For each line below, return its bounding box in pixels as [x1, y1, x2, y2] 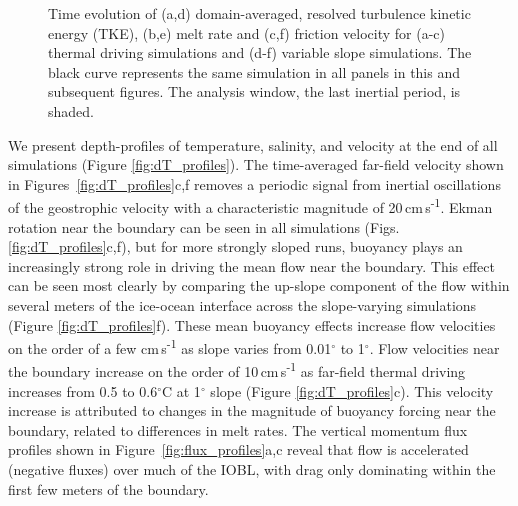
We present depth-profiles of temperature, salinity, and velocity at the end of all [8, 134, 498, 155]
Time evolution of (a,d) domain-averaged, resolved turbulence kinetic [48, 3, 471, 23]
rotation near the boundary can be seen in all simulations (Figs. [8, 216, 400, 237]
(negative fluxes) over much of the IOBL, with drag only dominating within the [8, 459, 496, 480]
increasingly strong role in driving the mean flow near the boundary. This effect [8, 255, 495, 276]
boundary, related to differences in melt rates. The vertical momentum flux [8, 419, 468, 440]
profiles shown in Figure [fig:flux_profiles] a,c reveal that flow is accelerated [8, 439, 469, 460]
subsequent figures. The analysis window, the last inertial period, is [48, 81, 461, 102]
